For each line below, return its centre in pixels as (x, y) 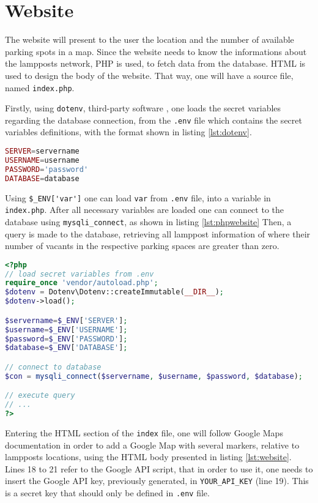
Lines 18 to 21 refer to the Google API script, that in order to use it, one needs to (159, 468)
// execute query (40, 396)
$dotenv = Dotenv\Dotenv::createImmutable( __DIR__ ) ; (115, 292)
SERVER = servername (42, 151)
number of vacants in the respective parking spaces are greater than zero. (142, 246)
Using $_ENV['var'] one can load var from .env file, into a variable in (138, 197)
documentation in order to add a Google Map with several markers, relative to (152, 445)
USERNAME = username (42, 160)
